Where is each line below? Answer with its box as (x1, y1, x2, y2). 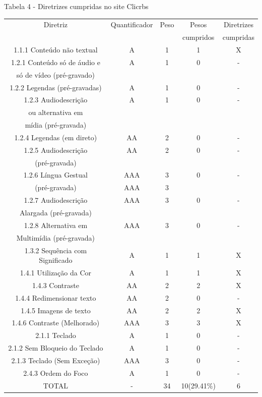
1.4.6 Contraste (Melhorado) (12, 317, 100, 328)
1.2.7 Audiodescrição (24, 195, 88, 205)
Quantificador (110, 19, 153, 30)
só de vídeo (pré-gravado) (16, 69, 95, 80)
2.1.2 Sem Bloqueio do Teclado (8, 343, 103, 353)
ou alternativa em (28, 107, 83, 118)
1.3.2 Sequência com (24, 245, 87, 255)
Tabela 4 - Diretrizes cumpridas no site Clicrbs (4, 1, 149, 11)
